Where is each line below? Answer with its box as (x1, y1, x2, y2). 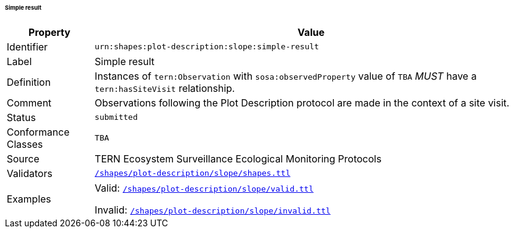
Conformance (7, 125, 70, 138)
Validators (7, 167, 52, 179)
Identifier (7, 40, 48, 53)
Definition (7, 75, 51, 88)
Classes (7, 137, 43, 150)
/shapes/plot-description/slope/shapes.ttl (95, 169, 291, 178)
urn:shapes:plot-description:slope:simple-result (95, 42, 319, 52)
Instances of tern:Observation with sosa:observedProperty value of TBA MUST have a (95, 69, 477, 82)
